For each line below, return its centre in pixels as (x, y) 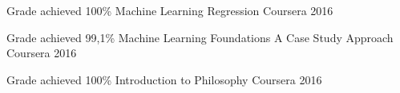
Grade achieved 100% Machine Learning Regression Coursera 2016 (170, 10)
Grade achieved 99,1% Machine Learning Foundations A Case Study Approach (200, 37)
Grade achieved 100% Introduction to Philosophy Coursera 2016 (164, 79)
